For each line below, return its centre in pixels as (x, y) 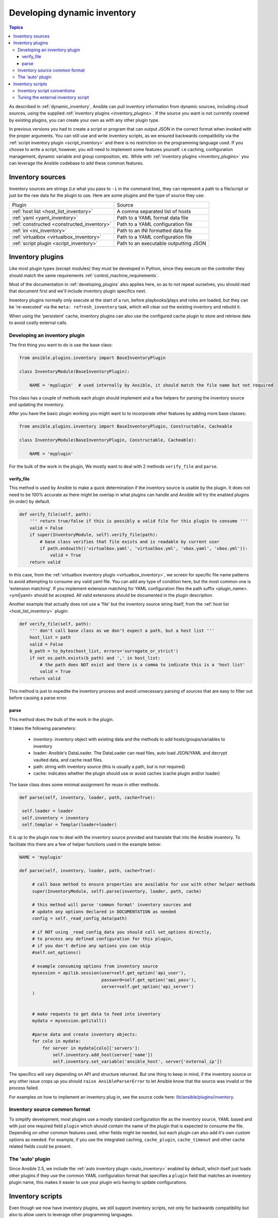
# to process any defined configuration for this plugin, (103, 939)
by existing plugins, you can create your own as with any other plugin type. (84, 120)
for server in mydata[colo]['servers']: (91, 1048)
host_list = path (50, 638)
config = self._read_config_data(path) (80, 919)
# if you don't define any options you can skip (91, 946)
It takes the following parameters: (43, 728)
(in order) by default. (30, 501)
